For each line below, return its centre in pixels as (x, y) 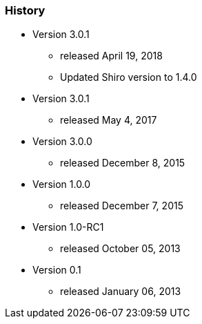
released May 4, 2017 (109, 120)
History (25, 10)
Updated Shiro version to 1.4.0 (129, 77)
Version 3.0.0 (62, 142)
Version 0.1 (57, 270)
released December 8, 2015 (123, 163)
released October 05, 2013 (120, 249)
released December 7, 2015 (122, 206)
